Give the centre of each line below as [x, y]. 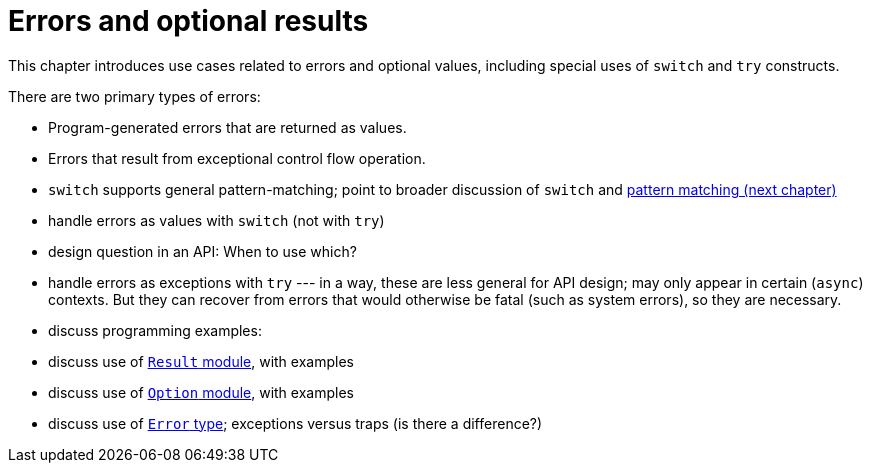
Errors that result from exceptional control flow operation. [237, 158]
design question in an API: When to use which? [202, 251]
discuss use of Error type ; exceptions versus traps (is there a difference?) [295, 423]
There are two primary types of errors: [134, 96]
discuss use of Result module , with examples [201, 361]
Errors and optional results [188, 21]
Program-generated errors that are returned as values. [227, 127]
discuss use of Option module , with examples [201, 392]
